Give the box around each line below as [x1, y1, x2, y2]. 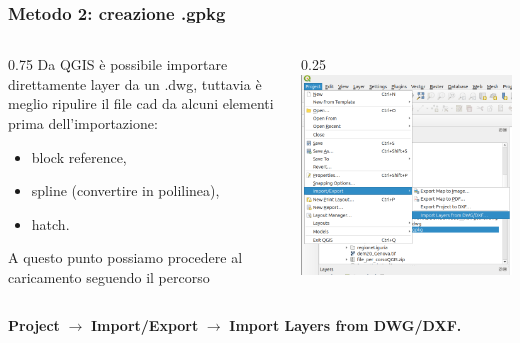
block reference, [31, 146, 127, 167]
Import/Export [90, 314, 199, 335]
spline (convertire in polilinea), [31, 180, 220, 201]
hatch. [31, 213, 70, 234]
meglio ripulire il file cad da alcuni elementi [8, 93, 274, 114]
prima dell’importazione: [8, 113, 158, 133]
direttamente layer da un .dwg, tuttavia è [8, 73, 262, 94]
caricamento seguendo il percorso [8, 266, 210, 287]
